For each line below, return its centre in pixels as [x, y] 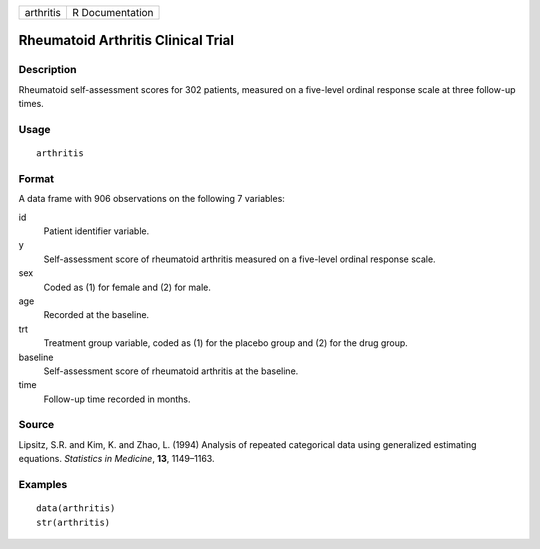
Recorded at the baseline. [96, 315]
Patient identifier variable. [96, 231]
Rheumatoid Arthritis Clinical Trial [126, 40]
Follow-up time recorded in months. [117, 399]
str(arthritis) [73, 522]
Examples [43, 485]
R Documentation [112, 12]
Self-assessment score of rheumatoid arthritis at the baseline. [171, 371]
